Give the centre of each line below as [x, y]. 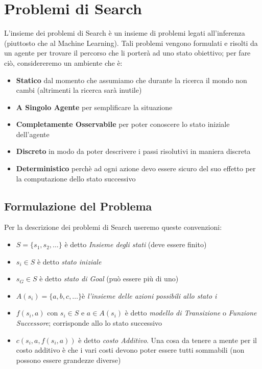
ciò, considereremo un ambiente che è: [63, 62]
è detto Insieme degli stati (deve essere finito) [136, 244]
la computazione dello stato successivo [76, 178]
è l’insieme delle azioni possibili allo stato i [149, 295]
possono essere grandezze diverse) [68, 360]
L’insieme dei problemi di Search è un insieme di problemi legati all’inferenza [125, 33]
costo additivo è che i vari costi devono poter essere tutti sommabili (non [130, 350]
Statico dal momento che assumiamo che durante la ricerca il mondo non [132, 80]
